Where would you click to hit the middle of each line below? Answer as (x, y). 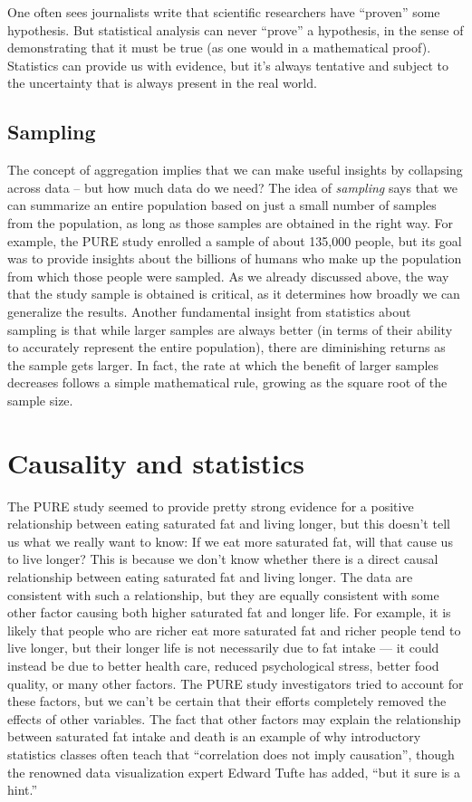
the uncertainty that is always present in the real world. (162, 83)
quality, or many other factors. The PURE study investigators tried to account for (236, 683)
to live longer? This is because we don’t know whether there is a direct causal (223, 559)
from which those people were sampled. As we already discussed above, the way (228, 276)
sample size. (40, 400)
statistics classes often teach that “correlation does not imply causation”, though (231, 754)
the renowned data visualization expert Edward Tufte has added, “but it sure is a (234, 772)
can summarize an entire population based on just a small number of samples (222, 205)
